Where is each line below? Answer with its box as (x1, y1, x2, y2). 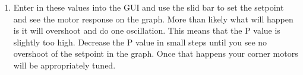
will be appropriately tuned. (13, 58, 116, 71)
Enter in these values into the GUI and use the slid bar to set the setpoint (13, 1, 284, 13)
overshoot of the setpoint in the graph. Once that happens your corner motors (13, 47, 298, 60)
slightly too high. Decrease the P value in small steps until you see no (13, 35, 267, 48)
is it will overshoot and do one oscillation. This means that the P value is (13, 24, 280, 37)
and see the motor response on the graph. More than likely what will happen (13, 12, 293, 25)
